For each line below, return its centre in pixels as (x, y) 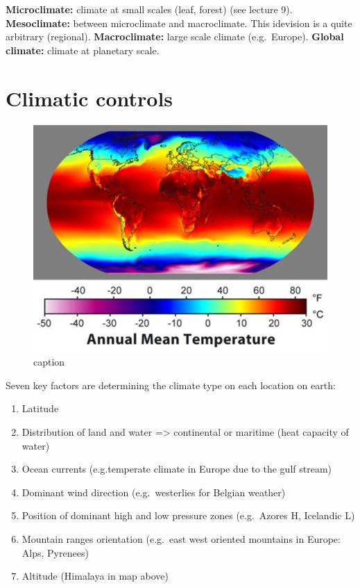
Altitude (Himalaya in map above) (95, 576)
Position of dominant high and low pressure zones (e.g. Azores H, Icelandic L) (188, 515)
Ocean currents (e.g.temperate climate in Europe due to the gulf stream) (177, 469)
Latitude (40, 408)
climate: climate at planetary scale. (83, 50)
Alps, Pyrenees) (55, 552)
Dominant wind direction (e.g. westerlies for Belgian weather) (154, 492)
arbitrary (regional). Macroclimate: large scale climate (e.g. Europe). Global (175, 36)
